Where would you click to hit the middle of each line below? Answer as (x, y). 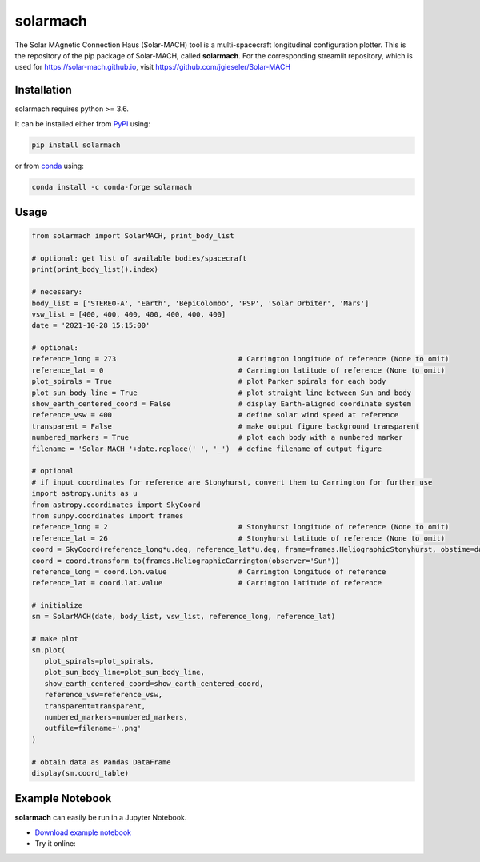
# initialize (57, 605)
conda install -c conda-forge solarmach (112, 187)
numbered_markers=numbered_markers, (116, 717)
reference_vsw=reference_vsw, (104, 695)
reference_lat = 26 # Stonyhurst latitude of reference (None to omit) (238, 538)
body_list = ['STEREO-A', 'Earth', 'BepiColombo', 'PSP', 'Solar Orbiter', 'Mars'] (200, 303)
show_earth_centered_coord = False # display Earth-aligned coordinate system (222, 404)
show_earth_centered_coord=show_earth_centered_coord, (154, 683)
